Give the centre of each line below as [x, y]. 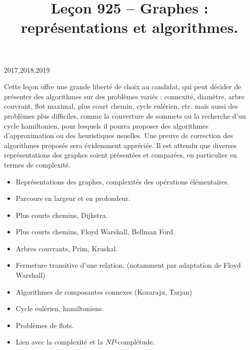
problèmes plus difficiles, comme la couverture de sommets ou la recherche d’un [125, 115]
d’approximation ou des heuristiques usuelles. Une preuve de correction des [119, 135]
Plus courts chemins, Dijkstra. [62, 215]
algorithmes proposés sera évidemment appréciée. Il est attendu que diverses [120, 145]
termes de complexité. [37, 164]
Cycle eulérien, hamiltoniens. [60, 308]
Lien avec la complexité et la [59, 342]
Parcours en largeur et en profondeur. [73, 198]
